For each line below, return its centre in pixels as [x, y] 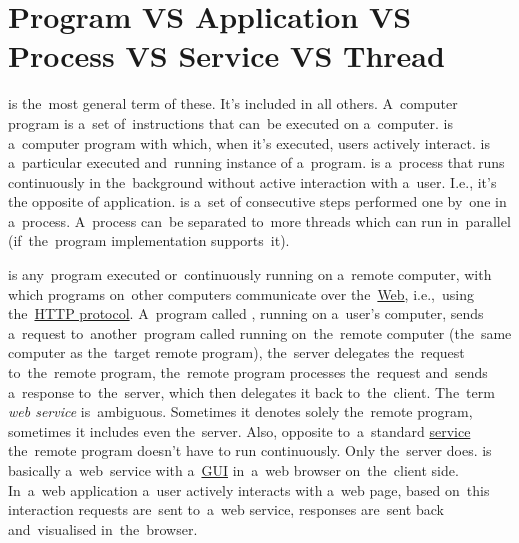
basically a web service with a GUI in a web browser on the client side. [233, 470]
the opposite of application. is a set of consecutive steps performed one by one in [257, 201]
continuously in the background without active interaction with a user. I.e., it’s [252, 181]
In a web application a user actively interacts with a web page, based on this [249, 489]
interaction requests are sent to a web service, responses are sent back [226, 509]
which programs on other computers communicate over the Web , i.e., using [241, 293]
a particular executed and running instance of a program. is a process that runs [256, 162]
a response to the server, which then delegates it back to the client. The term [251, 391]
